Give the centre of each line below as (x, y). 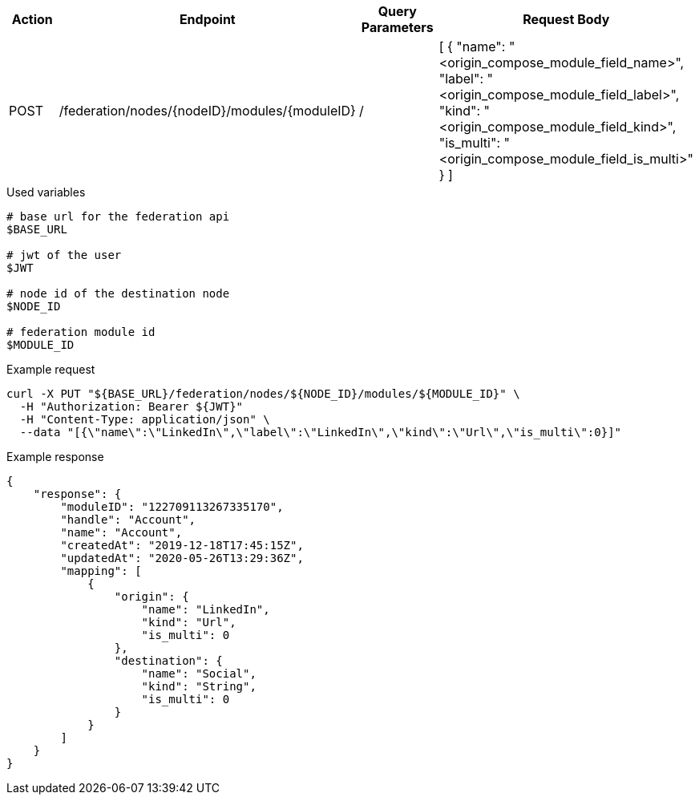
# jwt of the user (64, 255)
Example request (51, 369)
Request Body (566, 19)
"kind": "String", (199, 686)
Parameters (397, 27)
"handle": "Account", (128, 520)
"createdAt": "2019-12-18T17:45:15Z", (182, 545)
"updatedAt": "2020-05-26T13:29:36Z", (182, 558)
